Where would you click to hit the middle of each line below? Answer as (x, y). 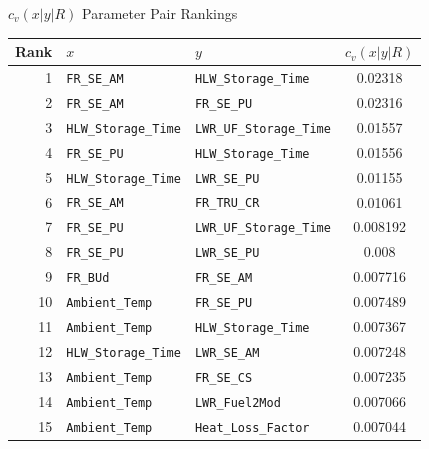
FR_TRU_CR (227, 203)
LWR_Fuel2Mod (237, 402)
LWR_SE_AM (227, 352)
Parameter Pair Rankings (160, 13)
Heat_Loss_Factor (252, 427)
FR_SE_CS (223, 377)
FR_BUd (88, 278)
